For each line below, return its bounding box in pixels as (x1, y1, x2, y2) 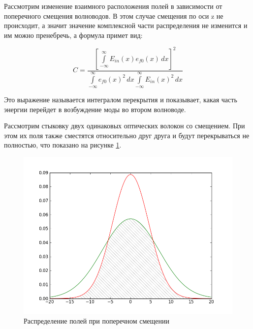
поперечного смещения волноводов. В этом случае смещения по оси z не (4, 10, 223, 21)
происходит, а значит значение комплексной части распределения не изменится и (4, 20, 248, 30)
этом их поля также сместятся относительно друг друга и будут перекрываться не (4, 130, 250, 140)
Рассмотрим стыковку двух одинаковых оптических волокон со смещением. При (4, 120, 245, 131)
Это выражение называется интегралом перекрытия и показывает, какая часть (4, 94, 237, 104)
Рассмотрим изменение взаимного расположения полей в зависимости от (4, 1, 222, 11)
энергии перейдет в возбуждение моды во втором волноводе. (4, 104, 186, 114)
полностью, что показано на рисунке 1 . (4, 140, 122, 150)
